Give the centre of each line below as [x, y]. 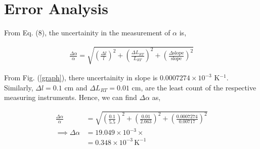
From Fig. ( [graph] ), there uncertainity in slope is [81, 78]
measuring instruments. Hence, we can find [71, 97]
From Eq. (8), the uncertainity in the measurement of [87, 33]
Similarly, [19, 87]
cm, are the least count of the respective [194, 87]
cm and [76, 87]
